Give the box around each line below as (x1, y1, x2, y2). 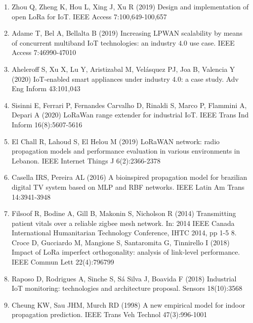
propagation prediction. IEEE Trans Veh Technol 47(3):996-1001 (11, 309, 207, 320)
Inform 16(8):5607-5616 (11, 119, 83, 129)
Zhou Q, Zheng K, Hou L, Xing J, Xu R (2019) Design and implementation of (11, 1, 249, 11)
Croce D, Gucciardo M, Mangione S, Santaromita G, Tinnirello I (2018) (11, 237, 230, 247)
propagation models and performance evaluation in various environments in (11, 146, 240, 156)
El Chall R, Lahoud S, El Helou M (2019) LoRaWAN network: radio (11, 136, 220, 146)
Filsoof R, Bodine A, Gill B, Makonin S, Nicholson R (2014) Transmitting (11, 208, 236, 218)
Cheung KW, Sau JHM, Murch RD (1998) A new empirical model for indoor (11, 299, 245, 310)
